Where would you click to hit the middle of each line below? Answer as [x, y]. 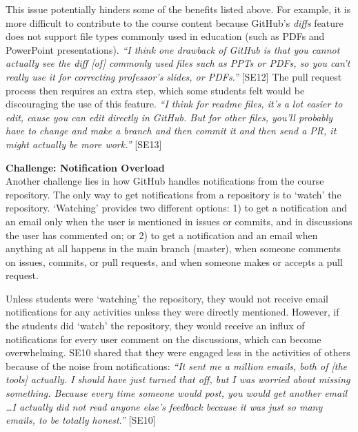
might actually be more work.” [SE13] [84, 144]
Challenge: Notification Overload [85, 167]
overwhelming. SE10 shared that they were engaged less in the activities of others [178, 352]
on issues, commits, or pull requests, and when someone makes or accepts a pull [174, 261]
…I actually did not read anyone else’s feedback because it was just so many [164, 406]
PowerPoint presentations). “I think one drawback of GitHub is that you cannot [173, 49]
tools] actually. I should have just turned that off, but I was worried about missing [178, 379]
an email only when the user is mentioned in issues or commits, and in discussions [179, 221]
